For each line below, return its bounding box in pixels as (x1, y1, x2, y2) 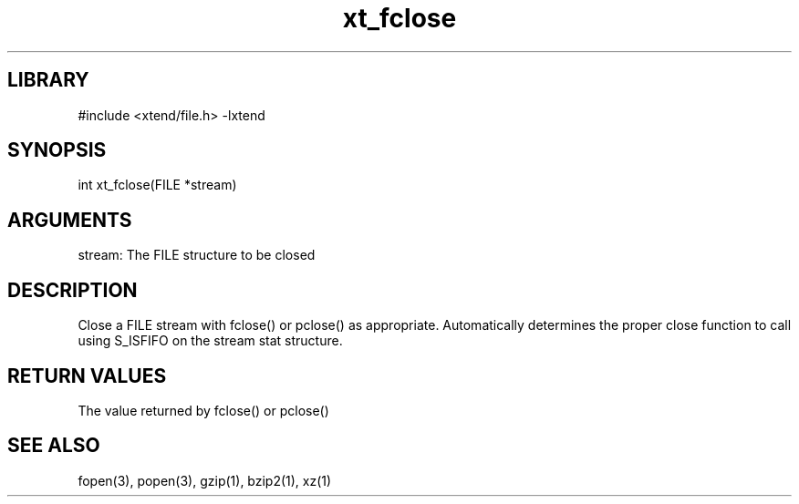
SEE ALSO (7, 434, 100, 458)
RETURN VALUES (7, 364, 167, 387)
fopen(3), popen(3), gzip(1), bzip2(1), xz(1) (78, 472, 332, 489)
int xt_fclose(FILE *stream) (78, 177, 237, 193)
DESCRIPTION (7, 278, 138, 302)
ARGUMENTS (7, 208, 132, 231)
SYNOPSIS (7, 139, 107, 162)
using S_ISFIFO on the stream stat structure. (78, 333, 343, 349)
